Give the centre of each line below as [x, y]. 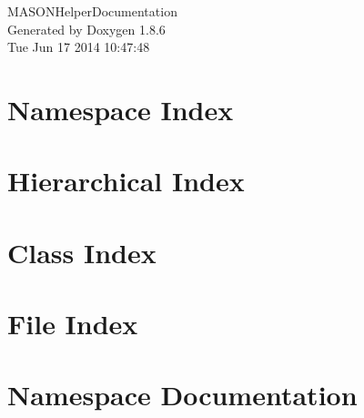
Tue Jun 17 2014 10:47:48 [79, 47]
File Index [73, 324]
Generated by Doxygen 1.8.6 [86, 29]
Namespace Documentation [182, 395]
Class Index [82, 252]
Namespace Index [121, 109]
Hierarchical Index [126, 181]
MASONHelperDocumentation [92, 11]
